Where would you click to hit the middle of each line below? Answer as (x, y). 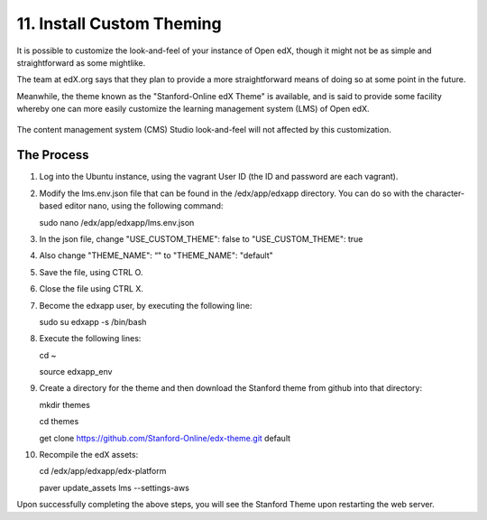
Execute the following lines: (90, 339)
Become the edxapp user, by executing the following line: (146, 305)
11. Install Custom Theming (119, 23)
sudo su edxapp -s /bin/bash (93, 321)
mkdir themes (64, 404)
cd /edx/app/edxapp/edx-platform (103, 471)
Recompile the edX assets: (89, 455)
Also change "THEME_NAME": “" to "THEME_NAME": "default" (156, 255)
